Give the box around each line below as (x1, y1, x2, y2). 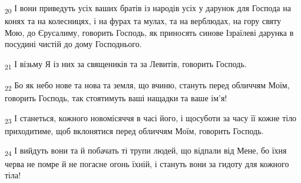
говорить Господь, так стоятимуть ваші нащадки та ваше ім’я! (5, 92, 227, 104)
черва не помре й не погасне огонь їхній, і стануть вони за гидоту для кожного (5, 157, 289, 169)
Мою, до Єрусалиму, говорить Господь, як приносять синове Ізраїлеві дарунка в (5, 26, 294, 38)
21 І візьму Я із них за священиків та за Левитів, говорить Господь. (5, 57, 247, 71)
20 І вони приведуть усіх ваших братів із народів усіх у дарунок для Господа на (5, 2, 291, 15)
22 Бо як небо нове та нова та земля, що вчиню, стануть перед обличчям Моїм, (5, 79, 290, 92)
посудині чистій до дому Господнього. (5, 38, 142, 50)
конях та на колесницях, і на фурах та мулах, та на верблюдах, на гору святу (5, 15, 281, 27)
